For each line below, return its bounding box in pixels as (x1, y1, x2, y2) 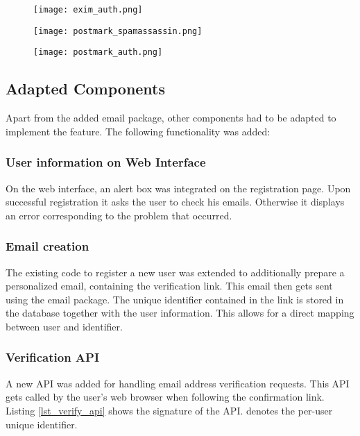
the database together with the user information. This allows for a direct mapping (6, 305, 354, 320)
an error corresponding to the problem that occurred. (6, 208, 232, 222)
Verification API (6, 349, 100, 366)
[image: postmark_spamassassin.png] (33, 26, 203, 36)
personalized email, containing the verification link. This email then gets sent (6, 278, 333, 293)
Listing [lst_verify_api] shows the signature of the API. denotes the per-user (6, 403, 333, 417)
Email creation (6, 237, 89, 255)
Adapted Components (6, 78, 166, 99)
